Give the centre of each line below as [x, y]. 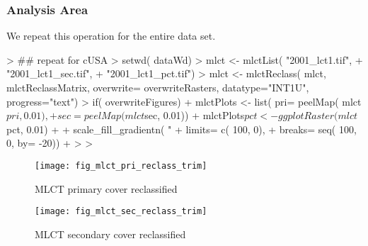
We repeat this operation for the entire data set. [111, 36]
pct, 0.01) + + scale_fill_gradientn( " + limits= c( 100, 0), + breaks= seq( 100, [182, 129]
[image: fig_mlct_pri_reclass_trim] [121, 166]
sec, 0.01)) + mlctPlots [195, 115]
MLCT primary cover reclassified [106, 188]
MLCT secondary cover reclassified [110, 234]
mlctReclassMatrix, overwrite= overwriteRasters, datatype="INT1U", [158, 87]
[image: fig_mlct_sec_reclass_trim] [121, 212]
